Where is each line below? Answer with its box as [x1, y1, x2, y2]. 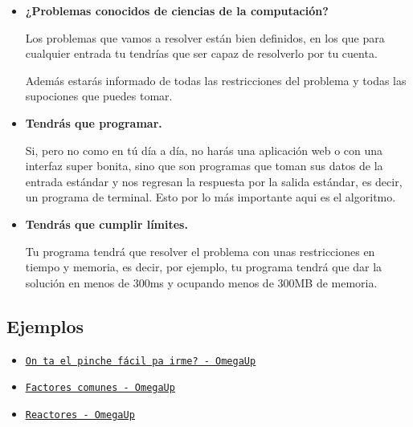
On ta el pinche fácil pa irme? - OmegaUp [25, 355, 256, 367]
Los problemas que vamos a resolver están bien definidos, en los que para [25, 29, 385, 46]
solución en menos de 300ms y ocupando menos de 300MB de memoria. [25, 274, 378, 291]
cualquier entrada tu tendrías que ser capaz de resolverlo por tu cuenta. [25, 45, 378, 62]
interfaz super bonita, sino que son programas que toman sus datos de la [25, 157, 383, 174]
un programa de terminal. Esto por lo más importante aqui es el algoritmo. [25, 189, 396, 205]
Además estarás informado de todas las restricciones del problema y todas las [25, 71, 407, 88]
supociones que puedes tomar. [25, 87, 173, 104]
